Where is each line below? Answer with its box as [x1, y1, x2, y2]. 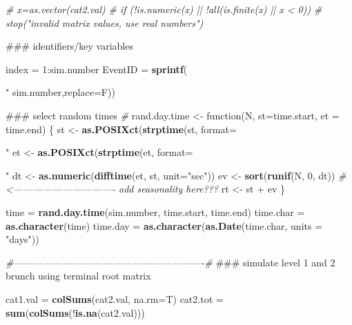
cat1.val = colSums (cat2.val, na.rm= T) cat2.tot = [6, 291, 224, 306]
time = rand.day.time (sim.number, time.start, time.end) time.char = [6, 204, 305, 219]
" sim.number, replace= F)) [6, 85, 115, 99]
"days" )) [6, 232, 39, 246]
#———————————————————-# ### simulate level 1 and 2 [6, 255, 335, 269]
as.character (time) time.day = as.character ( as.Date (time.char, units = [6, 218, 323, 233]
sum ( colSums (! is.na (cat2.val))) [6, 305, 145, 319]
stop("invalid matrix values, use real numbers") [6, 15, 204, 30]
